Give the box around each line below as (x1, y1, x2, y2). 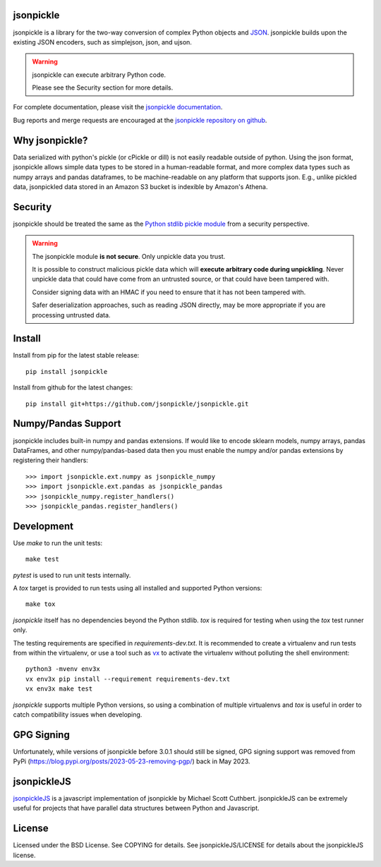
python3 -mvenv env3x (25, 665, 100, 673)
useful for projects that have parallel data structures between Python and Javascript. (13, 804, 260, 813)
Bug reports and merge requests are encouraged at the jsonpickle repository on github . (13, 116, 267, 124)
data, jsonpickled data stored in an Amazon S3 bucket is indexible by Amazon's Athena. (13, 182, 268, 190)
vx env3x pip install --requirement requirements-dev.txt (25, 674, 231, 683)
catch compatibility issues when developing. (13, 710, 143, 719)
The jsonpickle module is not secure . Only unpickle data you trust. (32, 252, 226, 260)
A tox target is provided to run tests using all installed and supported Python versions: (13, 583, 262, 592)
